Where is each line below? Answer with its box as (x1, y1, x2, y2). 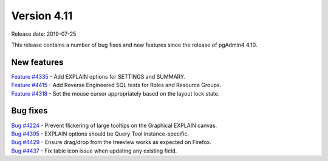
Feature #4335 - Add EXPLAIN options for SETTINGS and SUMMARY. (11, 73, 186, 80)
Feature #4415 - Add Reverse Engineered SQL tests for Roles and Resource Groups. (11, 82, 222, 89)
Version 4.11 (11, 9, 73, 22)
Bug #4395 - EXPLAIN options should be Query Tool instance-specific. (11, 130, 190, 137)
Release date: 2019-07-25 (11, 30, 77, 38)
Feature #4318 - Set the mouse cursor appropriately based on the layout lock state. (11, 90, 220, 97)
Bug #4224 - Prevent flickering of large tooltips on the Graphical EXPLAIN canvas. (11, 122, 217, 129)
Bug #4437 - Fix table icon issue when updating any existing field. (11, 147, 177, 154)
